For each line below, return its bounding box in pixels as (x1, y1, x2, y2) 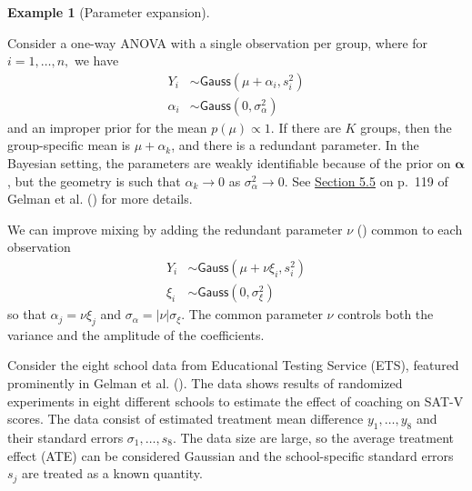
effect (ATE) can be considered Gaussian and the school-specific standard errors (7, 446, 454, 465)
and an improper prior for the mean (7, 117, 207, 136)
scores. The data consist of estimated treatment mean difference (7, 409, 364, 428)
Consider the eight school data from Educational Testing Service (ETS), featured (7, 356, 459, 375)
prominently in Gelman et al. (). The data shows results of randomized (7, 374, 403, 393)
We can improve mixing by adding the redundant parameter (7, 219, 343, 238)
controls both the (337, 305, 434, 324)
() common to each (357, 219, 463, 238)
